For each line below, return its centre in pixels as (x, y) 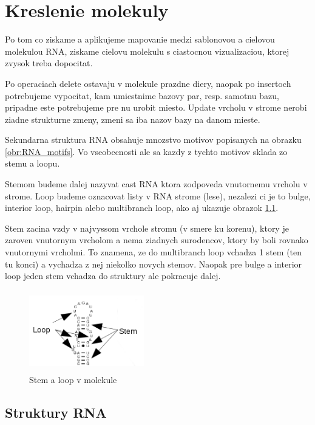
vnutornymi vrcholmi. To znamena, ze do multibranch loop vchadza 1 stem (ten (154, 252)
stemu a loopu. (32, 163)
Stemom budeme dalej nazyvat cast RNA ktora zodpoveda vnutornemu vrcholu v (156, 184)
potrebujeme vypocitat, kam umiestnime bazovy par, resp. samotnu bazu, (142, 95)
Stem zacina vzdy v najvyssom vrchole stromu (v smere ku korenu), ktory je (147, 228)
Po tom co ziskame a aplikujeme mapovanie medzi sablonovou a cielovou (140, 39)
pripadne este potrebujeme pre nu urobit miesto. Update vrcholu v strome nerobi (156, 107)
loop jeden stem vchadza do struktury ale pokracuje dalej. (113, 276)
